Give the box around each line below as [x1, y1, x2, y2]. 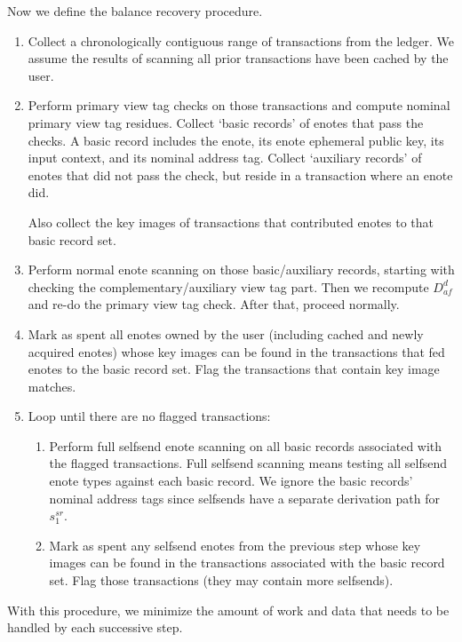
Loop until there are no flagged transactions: [28, 407, 271, 425]
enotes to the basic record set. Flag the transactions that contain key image [28, 360, 440, 378]
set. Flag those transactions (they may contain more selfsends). [49, 571, 394, 590]
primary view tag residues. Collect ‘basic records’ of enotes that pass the [28, 113, 424, 131]
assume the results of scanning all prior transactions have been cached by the [28, 49, 449, 67]
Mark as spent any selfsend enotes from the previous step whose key [49, 535, 421, 554]
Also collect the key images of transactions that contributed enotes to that [28, 212, 434, 231]
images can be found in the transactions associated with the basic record [49, 553, 445, 572]
